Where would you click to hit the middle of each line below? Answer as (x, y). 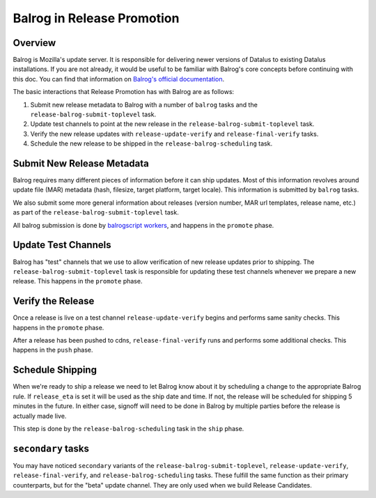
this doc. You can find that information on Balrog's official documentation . (119, 79)
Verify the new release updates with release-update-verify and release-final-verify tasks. (174, 134)
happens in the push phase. (53, 350)
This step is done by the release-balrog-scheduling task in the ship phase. (128, 428)
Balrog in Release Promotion (96, 18)
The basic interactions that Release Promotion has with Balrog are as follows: (124, 92)
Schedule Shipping (55, 370)
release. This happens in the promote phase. (78, 281)
